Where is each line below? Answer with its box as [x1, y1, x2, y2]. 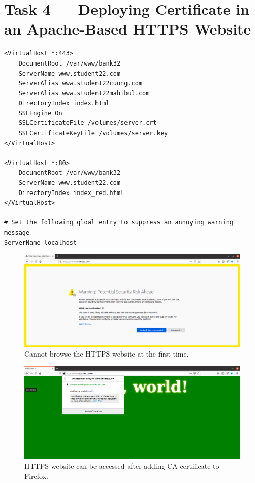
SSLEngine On [18, 109, 62, 117]
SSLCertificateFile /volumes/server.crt [18, 119, 157, 127]
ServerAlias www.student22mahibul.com [18, 89, 150, 97]
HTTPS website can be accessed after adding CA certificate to [24, 461, 219, 471]
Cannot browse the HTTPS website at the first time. [24, 348, 189, 359]
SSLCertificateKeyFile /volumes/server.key [18, 130, 168, 137]
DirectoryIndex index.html [18, 100, 110, 107]
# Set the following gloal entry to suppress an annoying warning [4, 219, 234, 227]
